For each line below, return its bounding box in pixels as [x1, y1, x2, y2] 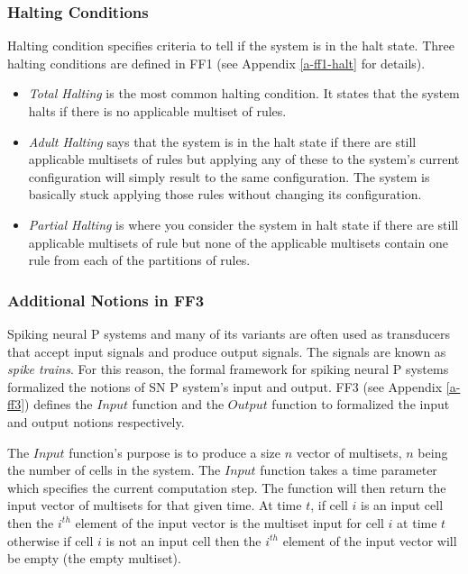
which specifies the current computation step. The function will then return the [7, 478, 446, 497]
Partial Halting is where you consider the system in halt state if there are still [28, 214, 459, 233]
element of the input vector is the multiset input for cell [75, 513, 384, 532]
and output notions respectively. [7, 412, 185, 431]
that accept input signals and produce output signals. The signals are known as [7, 342, 446, 360]
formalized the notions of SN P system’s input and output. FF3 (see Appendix [7, 377, 443, 396]
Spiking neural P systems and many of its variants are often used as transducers [7, 323, 451, 342]
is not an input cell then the [106, 531, 262, 550]
